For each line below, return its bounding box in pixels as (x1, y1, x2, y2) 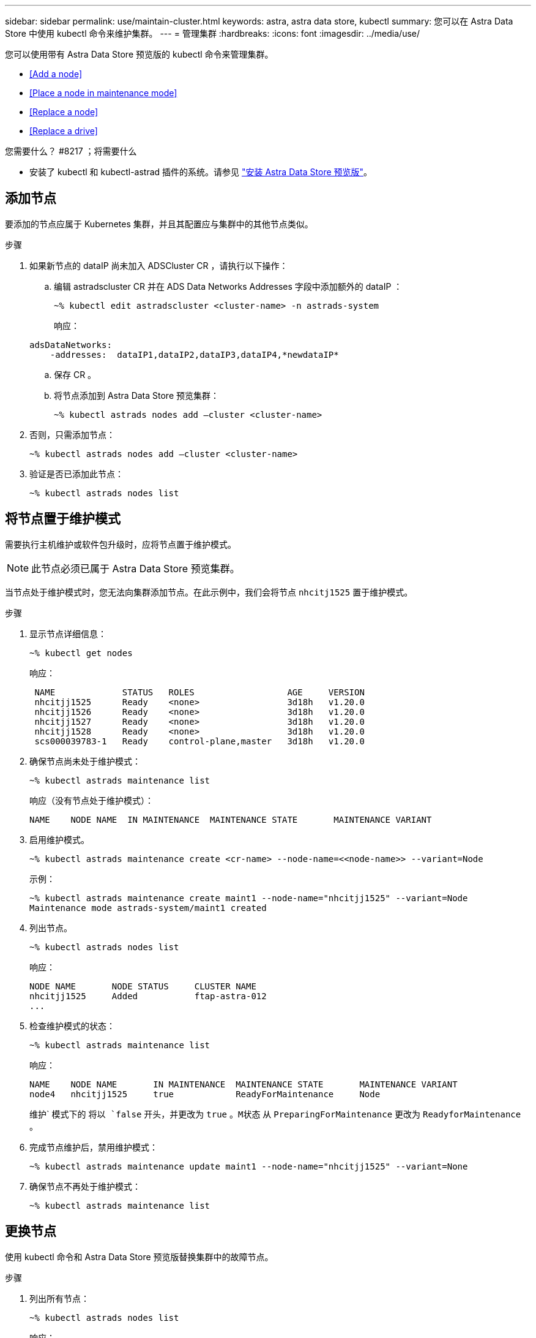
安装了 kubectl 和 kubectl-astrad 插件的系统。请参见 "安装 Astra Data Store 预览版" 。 (29, 167, 373, 177)
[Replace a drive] (29, 126, 98, 136)
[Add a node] (29, 69, 82, 79)
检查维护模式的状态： (29, 1020, 115, 1031)
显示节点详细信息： (29, 628, 106, 639)
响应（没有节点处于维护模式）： (29, 795, 154, 806)
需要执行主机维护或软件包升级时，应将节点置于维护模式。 (5, 539, 236, 550)
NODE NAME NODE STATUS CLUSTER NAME (29, 981, 256, 991)
